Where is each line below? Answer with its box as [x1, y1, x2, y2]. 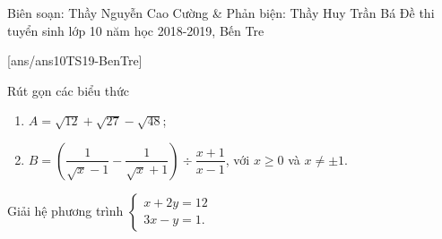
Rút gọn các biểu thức [7, 81, 129, 99]
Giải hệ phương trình [7, 201, 124, 219]
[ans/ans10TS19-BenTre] [7, 51, 143, 70]
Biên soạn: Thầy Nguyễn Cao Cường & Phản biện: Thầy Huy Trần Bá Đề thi [7, 4, 435, 21]
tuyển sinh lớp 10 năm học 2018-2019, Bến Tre [7, 21, 264, 39]
